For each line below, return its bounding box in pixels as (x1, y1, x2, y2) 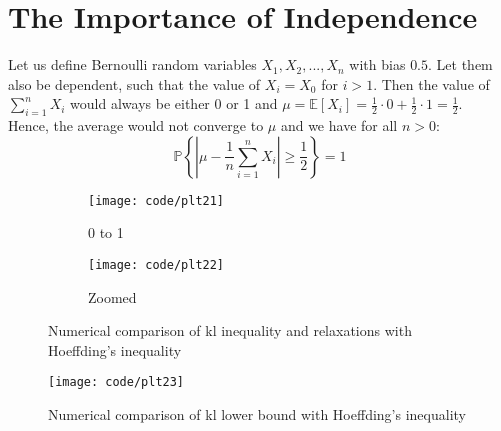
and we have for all (280, 115, 398, 136)
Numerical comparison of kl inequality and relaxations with (48, 320, 412, 341)
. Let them (428, 54, 493, 75)
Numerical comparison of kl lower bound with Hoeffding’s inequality (48, 404, 466, 425)
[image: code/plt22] (88, 257, 225, 272)
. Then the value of (373, 73, 490, 94)
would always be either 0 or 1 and (70, 93, 278, 114)
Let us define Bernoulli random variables (8, 54, 257, 75)
